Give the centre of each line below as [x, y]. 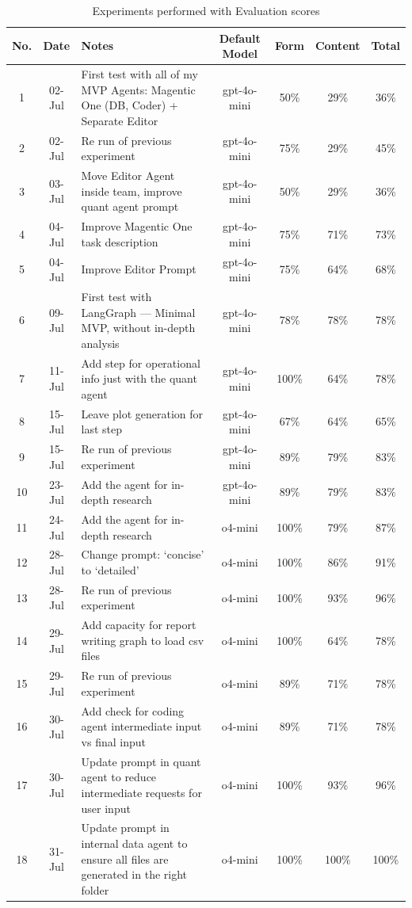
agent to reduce [119, 777]
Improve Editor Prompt [139, 269]
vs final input [113, 741]
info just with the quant [139, 378]
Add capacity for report [139, 625]
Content [338, 46]
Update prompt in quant [141, 761]
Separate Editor [120, 120]
